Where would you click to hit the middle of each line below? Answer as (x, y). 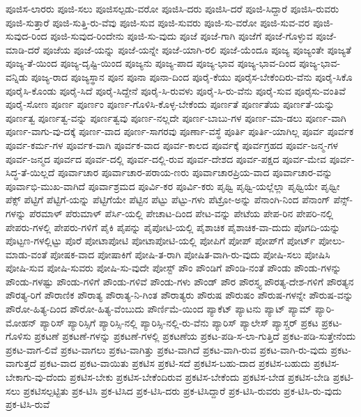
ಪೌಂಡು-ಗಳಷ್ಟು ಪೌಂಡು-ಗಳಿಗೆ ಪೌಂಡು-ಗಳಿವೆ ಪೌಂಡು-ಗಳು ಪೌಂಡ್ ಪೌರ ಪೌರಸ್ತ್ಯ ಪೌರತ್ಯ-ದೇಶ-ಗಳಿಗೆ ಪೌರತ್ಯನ (180, 281)
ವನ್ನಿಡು (17, 76)
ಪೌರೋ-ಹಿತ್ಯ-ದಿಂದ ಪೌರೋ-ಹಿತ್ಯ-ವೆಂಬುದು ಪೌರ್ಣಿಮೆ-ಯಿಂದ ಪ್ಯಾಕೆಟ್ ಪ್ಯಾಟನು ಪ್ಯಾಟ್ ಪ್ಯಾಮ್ (159, 309)
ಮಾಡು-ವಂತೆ (26, 254)
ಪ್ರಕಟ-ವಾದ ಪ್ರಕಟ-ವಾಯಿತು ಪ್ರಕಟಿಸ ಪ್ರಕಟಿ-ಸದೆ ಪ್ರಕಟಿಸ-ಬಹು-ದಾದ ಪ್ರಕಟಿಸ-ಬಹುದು (175, 363)
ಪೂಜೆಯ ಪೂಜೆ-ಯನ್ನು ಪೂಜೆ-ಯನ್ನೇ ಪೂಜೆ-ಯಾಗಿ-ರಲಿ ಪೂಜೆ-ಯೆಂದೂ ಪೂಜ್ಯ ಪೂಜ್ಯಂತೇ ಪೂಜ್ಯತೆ (197, 49)
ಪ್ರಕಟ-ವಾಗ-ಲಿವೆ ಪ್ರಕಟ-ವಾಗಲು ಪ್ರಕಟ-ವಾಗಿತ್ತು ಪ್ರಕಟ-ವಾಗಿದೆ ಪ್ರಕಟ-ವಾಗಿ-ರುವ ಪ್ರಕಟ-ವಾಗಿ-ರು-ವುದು (167, 349)
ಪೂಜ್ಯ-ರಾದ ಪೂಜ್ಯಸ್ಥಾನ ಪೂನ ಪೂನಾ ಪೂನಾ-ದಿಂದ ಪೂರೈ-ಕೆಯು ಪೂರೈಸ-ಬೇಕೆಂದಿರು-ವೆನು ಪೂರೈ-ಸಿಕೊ (192, 76)
